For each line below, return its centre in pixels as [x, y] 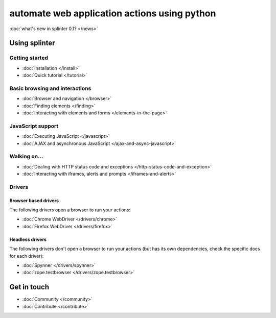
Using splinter [32, 43]
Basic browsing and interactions [50, 88]
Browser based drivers [34, 200]
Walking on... [26, 157]
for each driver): [27, 256]
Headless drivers [28, 239]
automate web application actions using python [113, 13]
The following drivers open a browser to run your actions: [70, 210]
